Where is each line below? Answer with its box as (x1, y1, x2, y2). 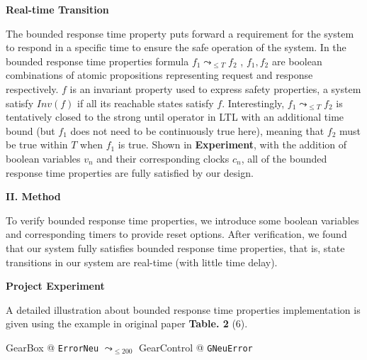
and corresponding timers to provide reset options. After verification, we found (6, 227, 347, 241)
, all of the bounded (241, 151, 327, 165)
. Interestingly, (222, 95, 285, 110)
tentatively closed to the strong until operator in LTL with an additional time (6, 109, 344, 124)
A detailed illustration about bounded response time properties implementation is (6, 302, 361, 317)
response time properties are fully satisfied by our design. (6, 165, 254, 180)
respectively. (6, 81, 59, 96)
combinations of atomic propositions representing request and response (6, 67, 313, 82)
